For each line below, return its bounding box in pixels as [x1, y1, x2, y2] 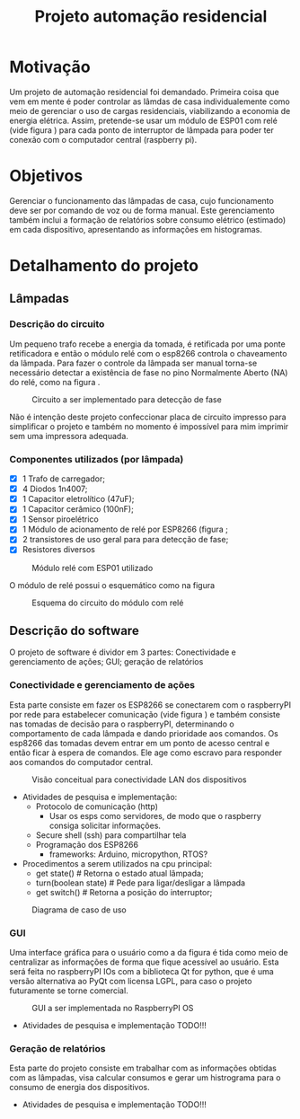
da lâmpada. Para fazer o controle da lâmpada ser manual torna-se [9, 357, 258, 368]
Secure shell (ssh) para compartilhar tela [35, 829, 187, 841]
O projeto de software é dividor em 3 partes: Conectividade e [9, 647, 236, 657]
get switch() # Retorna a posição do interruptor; [35, 886, 213, 897]
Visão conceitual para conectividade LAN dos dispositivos [31, 774, 247, 785]
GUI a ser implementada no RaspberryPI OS [31, 1002, 194, 1013]
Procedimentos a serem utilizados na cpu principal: [22, 858, 213, 868]
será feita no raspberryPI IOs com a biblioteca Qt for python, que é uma [9, 965, 274, 976]
